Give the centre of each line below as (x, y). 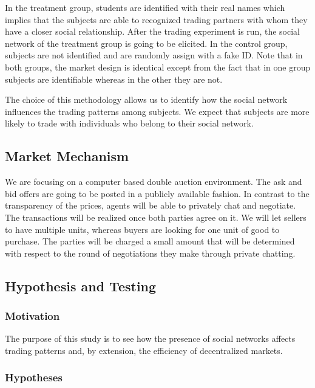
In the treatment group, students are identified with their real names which (145, 7)
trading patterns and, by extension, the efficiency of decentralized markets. (144, 350)
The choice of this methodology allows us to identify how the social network (146, 99)
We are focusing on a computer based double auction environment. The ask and (154, 182)
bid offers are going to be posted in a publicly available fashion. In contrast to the (157, 193)
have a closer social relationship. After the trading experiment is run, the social (152, 31)
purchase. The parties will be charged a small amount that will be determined (150, 241)
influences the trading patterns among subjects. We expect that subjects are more (157, 111)
